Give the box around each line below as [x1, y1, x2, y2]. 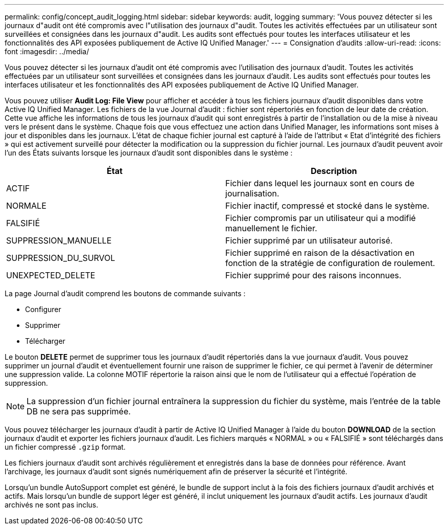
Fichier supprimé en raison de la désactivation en [225, 248, 415, 258]
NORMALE [6, 201, 46, 211]
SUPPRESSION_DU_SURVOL [6, 253, 115, 263]
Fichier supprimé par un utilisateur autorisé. [225, 235, 393, 246]
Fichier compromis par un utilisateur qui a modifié [225, 213, 416, 223]
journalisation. [225, 188, 279, 199]
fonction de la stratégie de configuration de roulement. [225, 258, 435, 268]
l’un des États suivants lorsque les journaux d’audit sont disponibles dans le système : [5, 148, 293, 157]
